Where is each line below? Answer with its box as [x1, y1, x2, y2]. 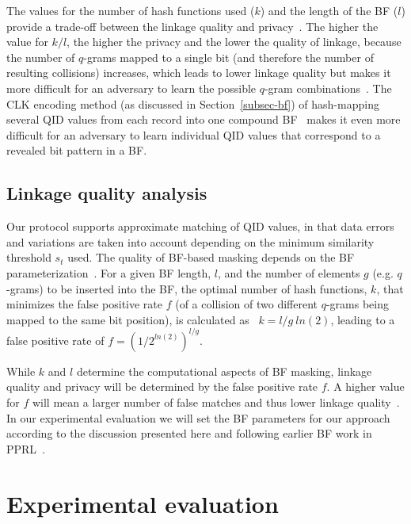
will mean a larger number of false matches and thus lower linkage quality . [32, 393, 400, 410]
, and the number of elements [218, 264, 360, 281]
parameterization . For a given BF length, [6, 264, 211, 281]
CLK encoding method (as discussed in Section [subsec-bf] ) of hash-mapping [6, 95, 379, 112]
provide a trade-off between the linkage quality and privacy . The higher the [6, 17, 379, 34]
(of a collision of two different [175, 296, 318, 312]
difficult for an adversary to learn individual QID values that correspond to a [6, 126, 381, 143]
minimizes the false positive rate [6, 296, 163, 312]
